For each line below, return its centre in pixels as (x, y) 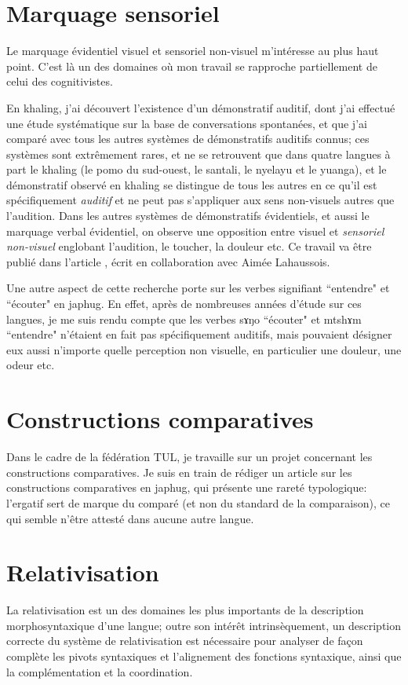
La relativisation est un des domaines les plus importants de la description (185, 610)
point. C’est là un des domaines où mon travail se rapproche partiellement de (192, 66)
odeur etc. (31, 365)
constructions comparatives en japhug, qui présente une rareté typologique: (187, 487)
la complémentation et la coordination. (100, 671)
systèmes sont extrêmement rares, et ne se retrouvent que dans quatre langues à (199, 154)
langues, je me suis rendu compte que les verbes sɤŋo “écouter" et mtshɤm (184, 319)
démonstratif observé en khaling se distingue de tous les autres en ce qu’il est (192, 184)
